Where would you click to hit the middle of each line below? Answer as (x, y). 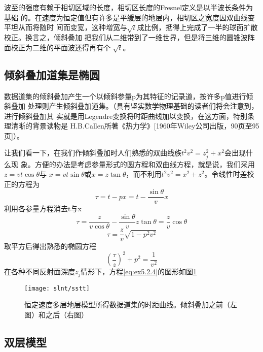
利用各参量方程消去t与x (43, 209)
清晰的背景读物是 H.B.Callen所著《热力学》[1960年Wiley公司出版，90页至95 (135, 126)
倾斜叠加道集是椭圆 (52, 74)
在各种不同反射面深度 (40, 271)
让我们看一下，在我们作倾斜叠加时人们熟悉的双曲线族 (93, 153)
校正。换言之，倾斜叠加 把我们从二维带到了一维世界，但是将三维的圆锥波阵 (129, 37)
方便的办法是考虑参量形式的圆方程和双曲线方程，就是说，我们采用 (145, 164)
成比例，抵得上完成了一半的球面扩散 (197, 27)
